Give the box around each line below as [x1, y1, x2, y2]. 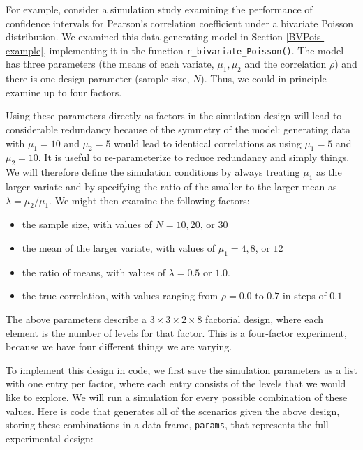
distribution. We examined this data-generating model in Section [6, 29, 283, 44]
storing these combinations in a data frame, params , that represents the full [6, 417, 329, 432]
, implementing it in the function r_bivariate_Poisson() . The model [43, 43, 344, 57]
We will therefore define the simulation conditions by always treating [6, 165, 300, 179]
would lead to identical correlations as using [114, 135, 302, 150]
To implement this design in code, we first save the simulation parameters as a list [6, 362, 357, 377]
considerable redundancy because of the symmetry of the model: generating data [6, 122, 350, 137]
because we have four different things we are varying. [6, 339, 232, 354]
